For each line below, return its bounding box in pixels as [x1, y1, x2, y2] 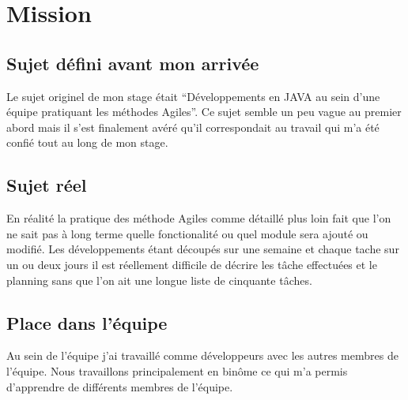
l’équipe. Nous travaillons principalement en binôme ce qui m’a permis [6, 362, 348, 379]
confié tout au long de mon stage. [6, 134, 168, 151]
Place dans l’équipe [6, 310, 168, 335]
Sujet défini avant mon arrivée [6, 50, 259, 75]
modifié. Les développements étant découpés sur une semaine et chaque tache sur [6, 241, 399, 257]
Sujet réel [6, 173, 87, 197]
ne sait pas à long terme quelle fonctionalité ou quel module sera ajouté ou [6, 225, 368, 241]
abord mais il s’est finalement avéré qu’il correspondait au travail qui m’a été [6, 118, 380, 135]
